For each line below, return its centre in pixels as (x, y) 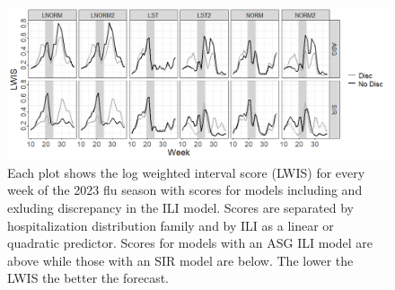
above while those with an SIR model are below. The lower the (180, 260)
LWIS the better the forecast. (88, 278)
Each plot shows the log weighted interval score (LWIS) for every (186, 172)
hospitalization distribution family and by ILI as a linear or (171, 225)
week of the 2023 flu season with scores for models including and (185, 190)
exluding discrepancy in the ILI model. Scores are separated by (180, 207)
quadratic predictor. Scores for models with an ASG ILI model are (190, 243)
